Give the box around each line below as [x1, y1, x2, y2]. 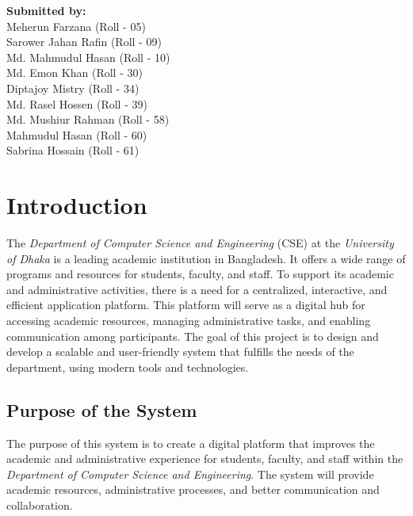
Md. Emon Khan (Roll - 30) [6, 64, 143, 81]
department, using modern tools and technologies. [6, 358, 249, 375]
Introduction [6, 189, 147, 221]
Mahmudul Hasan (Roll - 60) [6, 126, 147, 143]
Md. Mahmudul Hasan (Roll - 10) [6, 48, 170, 65]
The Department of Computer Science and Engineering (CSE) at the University [6, 235, 394, 251]
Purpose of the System [6, 397, 197, 422]
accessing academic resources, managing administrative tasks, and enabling [6, 312, 371, 329]
